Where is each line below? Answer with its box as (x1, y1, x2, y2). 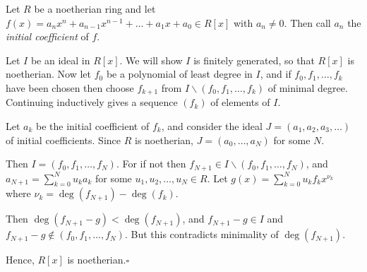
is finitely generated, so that (193, 52, 315, 67)
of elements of (210, 95, 270, 110)
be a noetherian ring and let (34, 1, 156, 16)
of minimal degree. (267, 80, 348, 95)
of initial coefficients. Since (6, 132, 121, 147)
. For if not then (116, 156, 186, 171)
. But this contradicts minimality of (124, 227, 279, 242)
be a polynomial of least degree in (106, 66, 253, 81)
